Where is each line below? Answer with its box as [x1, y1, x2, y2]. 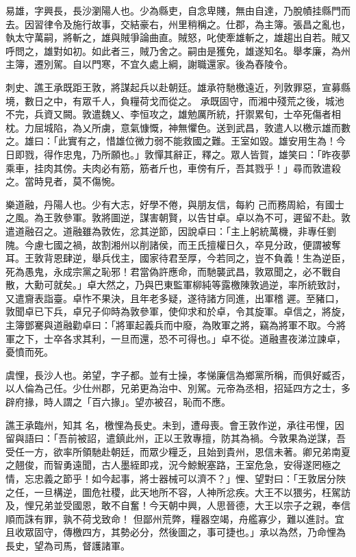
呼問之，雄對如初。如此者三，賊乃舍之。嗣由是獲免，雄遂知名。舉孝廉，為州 [5, 43, 351, 58]
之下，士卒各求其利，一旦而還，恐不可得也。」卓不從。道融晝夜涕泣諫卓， [14, 331, 346, 345]
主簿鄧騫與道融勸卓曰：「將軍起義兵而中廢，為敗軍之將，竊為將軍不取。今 [5, 318, 336, 332]
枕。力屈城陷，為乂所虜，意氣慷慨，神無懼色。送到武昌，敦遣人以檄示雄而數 [5, 120, 351, 134]
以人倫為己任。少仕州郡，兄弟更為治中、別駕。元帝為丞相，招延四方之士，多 [5, 381, 351, 395]
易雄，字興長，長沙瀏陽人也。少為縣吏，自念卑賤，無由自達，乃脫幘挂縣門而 [5, 3, 351, 17]
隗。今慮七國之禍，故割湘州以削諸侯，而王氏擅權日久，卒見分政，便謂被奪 [5, 237, 341, 251]
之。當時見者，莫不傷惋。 [5, 174, 120, 188]
